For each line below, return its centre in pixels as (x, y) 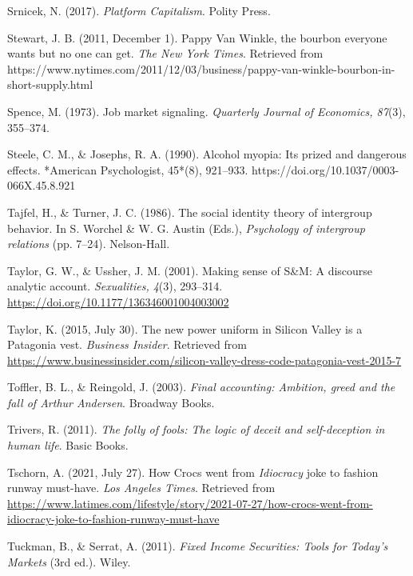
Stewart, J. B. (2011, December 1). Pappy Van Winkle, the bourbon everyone (197, 37)
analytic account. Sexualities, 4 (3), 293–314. (115, 286)
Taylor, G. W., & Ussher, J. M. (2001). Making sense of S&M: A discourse (190, 270)
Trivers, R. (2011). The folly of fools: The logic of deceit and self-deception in (196, 429)
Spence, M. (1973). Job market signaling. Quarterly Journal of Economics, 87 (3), (206, 111)
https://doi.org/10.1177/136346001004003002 (118, 301)
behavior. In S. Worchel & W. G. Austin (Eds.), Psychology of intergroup (186, 228)
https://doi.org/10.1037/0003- (326, 169)
